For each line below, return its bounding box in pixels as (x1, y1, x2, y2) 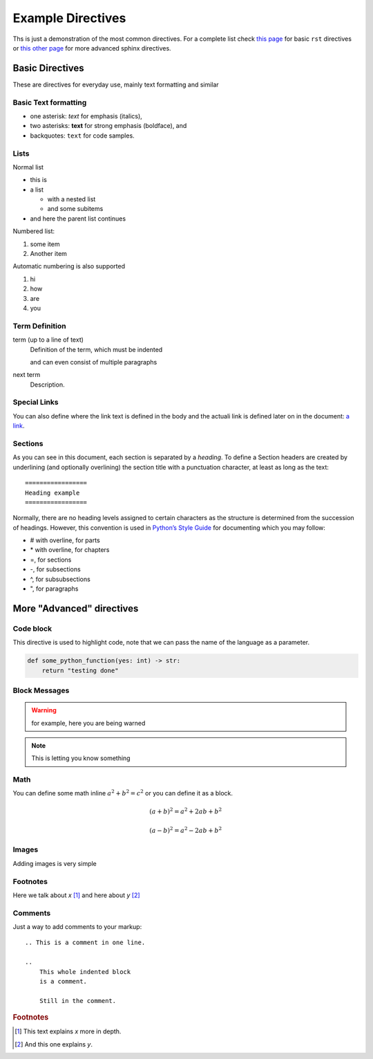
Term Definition (12, 321, 66, 331)
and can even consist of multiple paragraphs (30, 358, 157, 366)
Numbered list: (12, 227, 55, 235)
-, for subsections (30, 565, 81, 573)
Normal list (12, 163, 44, 171)
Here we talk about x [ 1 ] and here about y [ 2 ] (12, 891, 141, 899)
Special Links (12, 398, 59, 407)
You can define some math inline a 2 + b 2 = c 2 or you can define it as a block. (12, 789, 233, 798)
